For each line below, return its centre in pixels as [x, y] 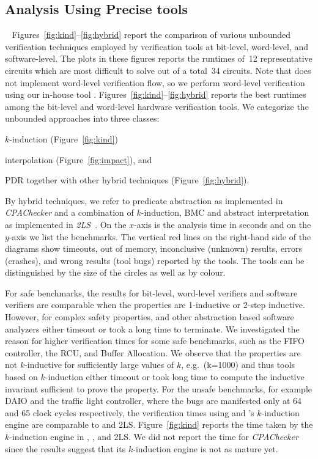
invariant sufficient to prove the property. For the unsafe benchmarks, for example [158, 388]
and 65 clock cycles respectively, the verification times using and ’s [130, 412]
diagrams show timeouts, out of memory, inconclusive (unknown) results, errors [154, 248]
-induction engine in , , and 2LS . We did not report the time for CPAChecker [154, 437]
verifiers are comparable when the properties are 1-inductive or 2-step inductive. [155, 305]
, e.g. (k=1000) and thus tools [238, 365]
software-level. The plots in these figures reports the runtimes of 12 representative [159, 58]
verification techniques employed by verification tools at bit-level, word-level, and [157, 46]
